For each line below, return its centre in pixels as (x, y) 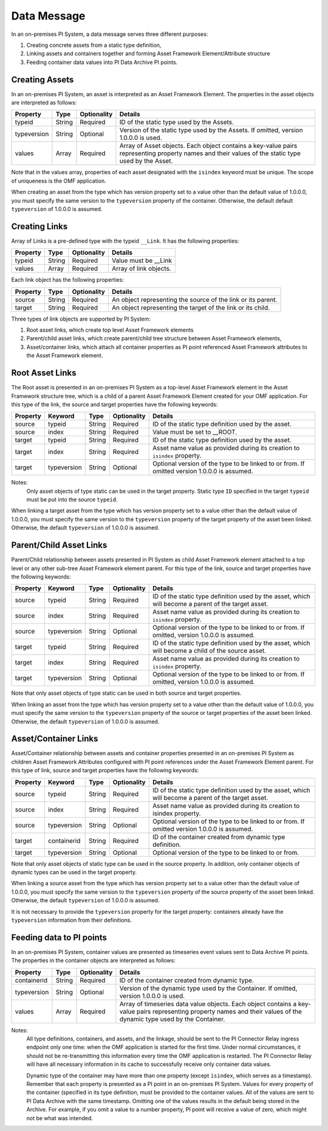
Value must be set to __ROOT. (195, 432)
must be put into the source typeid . (72, 499)
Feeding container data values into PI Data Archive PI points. (102, 62)
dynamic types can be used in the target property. (74, 872)
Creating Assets (43, 79)
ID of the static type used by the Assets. (176, 122)
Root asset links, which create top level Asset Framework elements (110, 330)
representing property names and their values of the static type (210, 153)
